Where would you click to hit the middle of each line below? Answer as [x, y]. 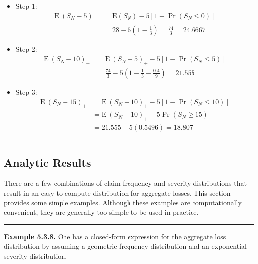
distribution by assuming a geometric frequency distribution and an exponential [125, 246]
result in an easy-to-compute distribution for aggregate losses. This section [117, 192]
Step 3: [26, 92]
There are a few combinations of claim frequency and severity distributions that [125, 183]
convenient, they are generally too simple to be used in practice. [101, 212]
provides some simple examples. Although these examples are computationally [123, 202]
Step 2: [26, 49]
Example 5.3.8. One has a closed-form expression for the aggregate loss [115, 236]
